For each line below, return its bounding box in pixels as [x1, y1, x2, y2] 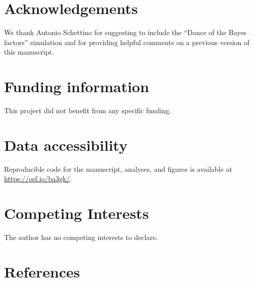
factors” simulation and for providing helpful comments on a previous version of [4, 37, 250, 47]
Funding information [4, 76, 149, 97]
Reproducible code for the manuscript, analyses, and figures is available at [4, 163, 232, 174]
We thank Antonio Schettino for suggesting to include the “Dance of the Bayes [4, 27, 246, 38]
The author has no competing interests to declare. [4, 232, 158, 242]
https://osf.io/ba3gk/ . [4, 173, 72, 184]
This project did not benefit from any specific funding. [4, 105, 172, 116]
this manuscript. [4, 47, 54, 57]
